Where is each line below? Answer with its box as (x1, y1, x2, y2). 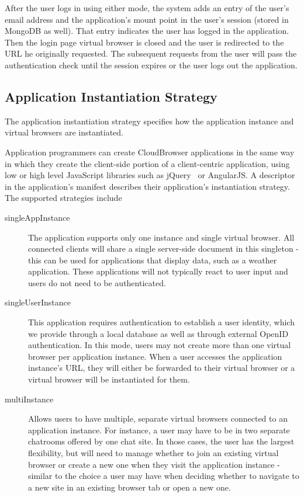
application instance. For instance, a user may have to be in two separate (28, 423, 290, 436)
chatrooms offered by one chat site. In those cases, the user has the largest (28, 435, 295, 447)
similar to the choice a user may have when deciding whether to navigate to (28, 470, 299, 482)
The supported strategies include (5, 192, 122, 204)
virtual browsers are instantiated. (5, 126, 124, 138)
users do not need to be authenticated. (28, 276, 166, 289)
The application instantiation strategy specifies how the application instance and (5, 114, 294, 127)
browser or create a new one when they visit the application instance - (28, 458, 280, 470)
